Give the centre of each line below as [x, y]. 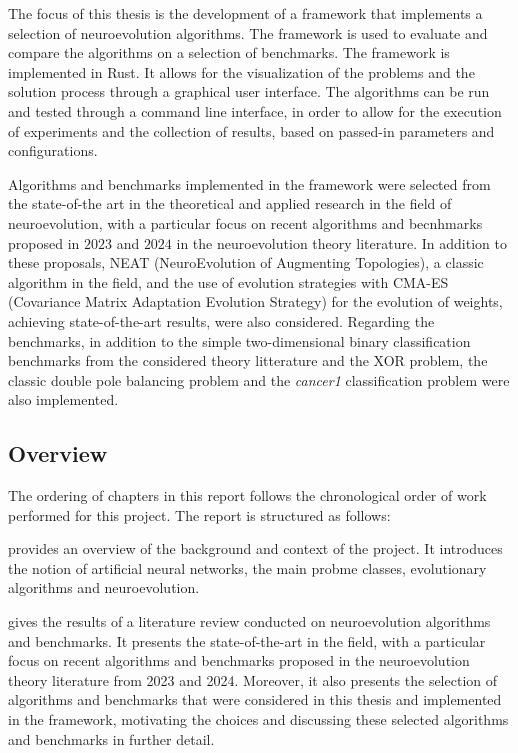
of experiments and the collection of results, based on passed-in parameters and [251, 130]
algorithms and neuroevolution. [104, 587]
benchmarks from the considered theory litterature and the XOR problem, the [248, 360]
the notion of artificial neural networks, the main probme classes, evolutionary [247, 567]
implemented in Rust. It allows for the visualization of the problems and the [241, 71]
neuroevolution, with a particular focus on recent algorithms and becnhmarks [245, 222]
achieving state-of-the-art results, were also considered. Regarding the [221, 320]
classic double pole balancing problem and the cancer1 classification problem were [259, 379]
